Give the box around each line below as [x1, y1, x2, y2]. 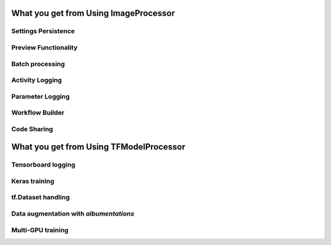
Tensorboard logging [11, 160, 76, 169]
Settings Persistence [11, 27, 75, 36]
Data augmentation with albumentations [11, 209, 135, 218]
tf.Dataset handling [11, 193, 70, 202]
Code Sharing [11, 124, 53, 133]
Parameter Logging [11, 92, 70, 100]
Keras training [11, 176, 55, 185]
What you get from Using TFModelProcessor [11, 141, 186, 153]
